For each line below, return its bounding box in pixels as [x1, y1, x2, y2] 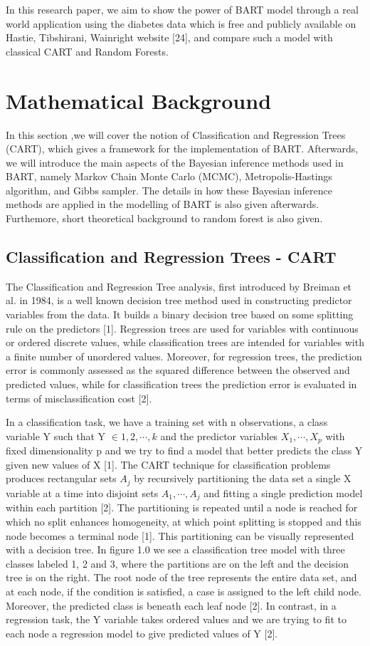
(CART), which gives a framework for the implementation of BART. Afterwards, [6, 141, 359, 156]
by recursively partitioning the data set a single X [134, 471, 351, 486]
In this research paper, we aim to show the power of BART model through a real [6, 2, 359, 16]
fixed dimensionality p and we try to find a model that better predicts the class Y [6, 443, 363, 458]
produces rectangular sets [6, 471, 117, 486]
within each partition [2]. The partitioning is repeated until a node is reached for [6, 500, 358, 515]
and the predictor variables [160, 428, 278, 443]
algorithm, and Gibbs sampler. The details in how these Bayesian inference [6, 182, 332, 197]
